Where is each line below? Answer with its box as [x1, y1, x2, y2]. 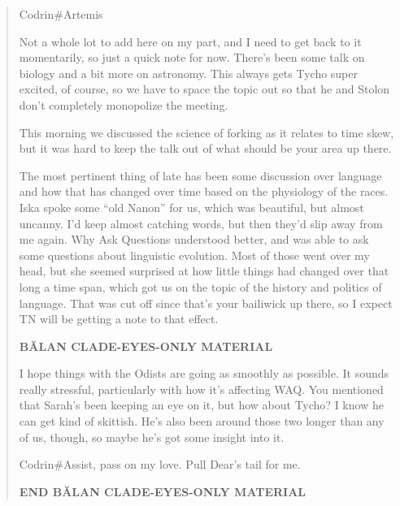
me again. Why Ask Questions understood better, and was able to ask [19, 231, 369, 248]
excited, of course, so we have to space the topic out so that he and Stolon [19, 80, 390, 97]
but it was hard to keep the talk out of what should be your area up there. [19, 140, 392, 157]
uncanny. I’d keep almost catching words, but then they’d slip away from [19, 214, 383, 231]
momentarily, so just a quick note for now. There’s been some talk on [19, 49, 365, 66]
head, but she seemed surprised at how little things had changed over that [19, 262, 389, 279]
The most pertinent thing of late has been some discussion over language [19, 167, 382, 184]
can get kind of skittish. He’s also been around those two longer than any [19, 413, 385, 430]
